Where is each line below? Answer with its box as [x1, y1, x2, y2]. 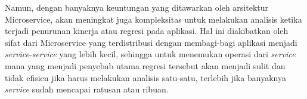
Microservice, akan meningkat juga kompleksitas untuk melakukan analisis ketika [5, 13, 302, 25]
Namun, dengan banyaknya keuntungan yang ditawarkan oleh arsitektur [5, 1, 269, 13]
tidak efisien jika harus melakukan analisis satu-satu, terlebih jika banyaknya [5, 71, 286, 83]
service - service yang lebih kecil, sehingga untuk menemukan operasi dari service [5, 48, 296, 60]
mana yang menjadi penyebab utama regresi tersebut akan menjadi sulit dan [5, 59, 286, 72]
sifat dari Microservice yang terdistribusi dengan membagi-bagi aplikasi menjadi [5, 36, 297, 48]
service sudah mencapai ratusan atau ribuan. [5, 83, 169, 95]
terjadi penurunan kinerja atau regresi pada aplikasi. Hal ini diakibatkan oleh [5, 24, 289, 37]
